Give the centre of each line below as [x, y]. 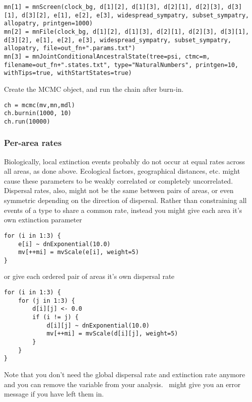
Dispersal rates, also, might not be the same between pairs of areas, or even [119, 190]
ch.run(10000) [27, 121]
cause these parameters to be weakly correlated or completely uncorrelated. [119, 180]
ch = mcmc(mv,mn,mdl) [40, 105]
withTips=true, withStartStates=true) [68, 73]
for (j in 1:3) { [47, 301]
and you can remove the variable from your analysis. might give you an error [122, 384]
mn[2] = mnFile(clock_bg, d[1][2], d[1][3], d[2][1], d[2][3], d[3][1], [126, 32]
